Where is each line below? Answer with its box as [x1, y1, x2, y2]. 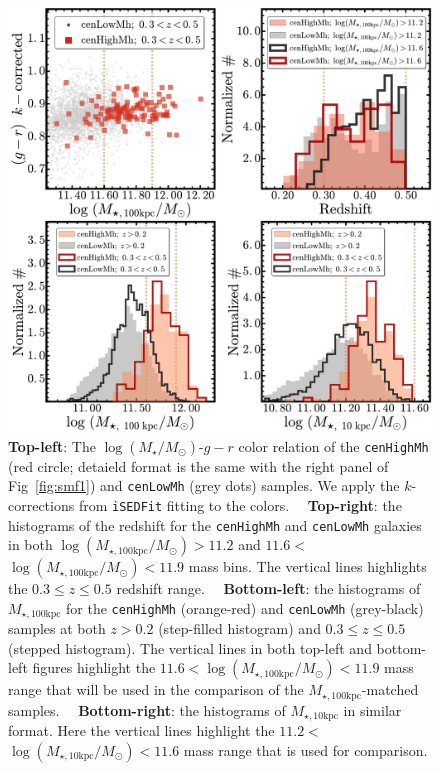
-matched [361, 679, 419, 700]
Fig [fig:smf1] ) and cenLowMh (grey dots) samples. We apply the [8, 475, 400, 496]
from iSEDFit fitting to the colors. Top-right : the [78, 494, 402, 515]
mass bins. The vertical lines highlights [188, 556, 427, 577]
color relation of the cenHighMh [238, 435, 429, 456]
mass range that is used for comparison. [183, 739, 428, 760]
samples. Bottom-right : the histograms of [8, 699, 286, 720]
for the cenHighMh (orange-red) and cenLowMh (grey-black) [66, 597, 424, 618]
